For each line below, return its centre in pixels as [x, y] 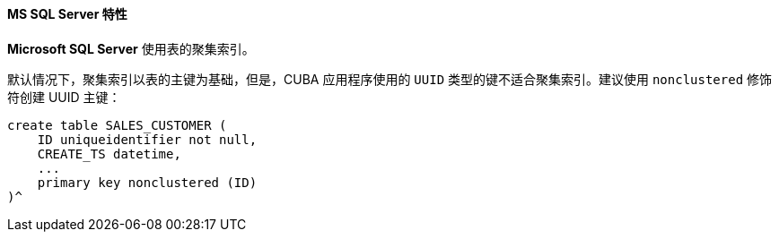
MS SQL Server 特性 [67, 14]
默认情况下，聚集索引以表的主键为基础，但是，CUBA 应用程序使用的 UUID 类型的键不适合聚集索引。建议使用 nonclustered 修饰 [390, 79]
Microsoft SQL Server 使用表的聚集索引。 [131, 48]
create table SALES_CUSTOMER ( [117, 125]
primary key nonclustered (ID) [147, 182]
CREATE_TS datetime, [109, 154]
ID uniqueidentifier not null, [147, 139]
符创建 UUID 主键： [64, 97]
